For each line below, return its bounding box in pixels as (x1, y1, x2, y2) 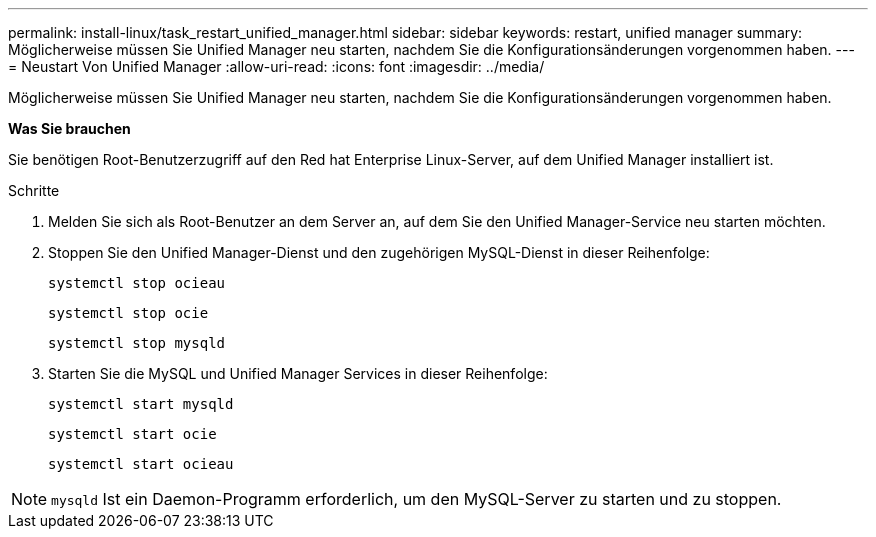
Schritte (8, 182, 60, 199)
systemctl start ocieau (48, 456, 234, 472)
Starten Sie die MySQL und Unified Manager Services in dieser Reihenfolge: (48, 365, 548, 382)
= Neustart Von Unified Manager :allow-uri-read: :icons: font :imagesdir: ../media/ (8, 58, 545, 75)
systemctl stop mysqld (48, 335, 226, 351)
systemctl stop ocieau (48, 275, 226, 291)
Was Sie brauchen (8, 120, 131, 137)
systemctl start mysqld (48, 396, 234, 412)
